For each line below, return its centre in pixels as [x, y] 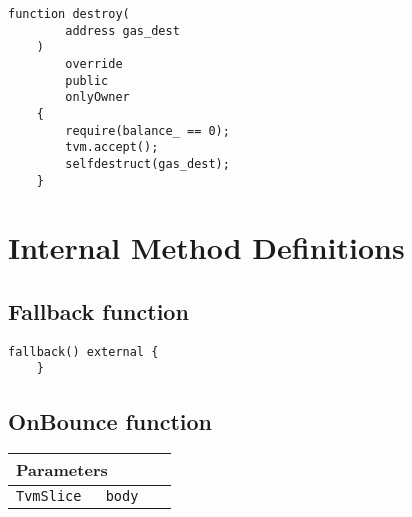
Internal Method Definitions [206, 247]
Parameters [62, 470]
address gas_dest [122, 30]
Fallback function [98, 310]
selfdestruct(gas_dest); [147, 163]
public [87, 80]
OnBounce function [110, 420]
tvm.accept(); [112, 147]
